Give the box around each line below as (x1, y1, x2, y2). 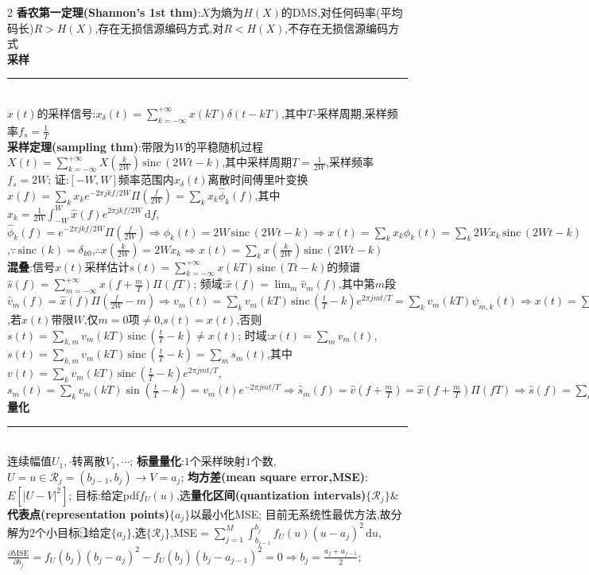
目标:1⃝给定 (56, 523, 111, 540)
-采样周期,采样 (313, 104, 387, 121)
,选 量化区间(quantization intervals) (176, 486, 366, 503)
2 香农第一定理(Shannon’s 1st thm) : (7, 4, 201, 20)
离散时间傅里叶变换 (207, 171, 308, 188)
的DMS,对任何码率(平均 (281, 4, 403, 20)
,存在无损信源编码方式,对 (95, 19, 224, 36)
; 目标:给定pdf (68, 486, 140, 503)
